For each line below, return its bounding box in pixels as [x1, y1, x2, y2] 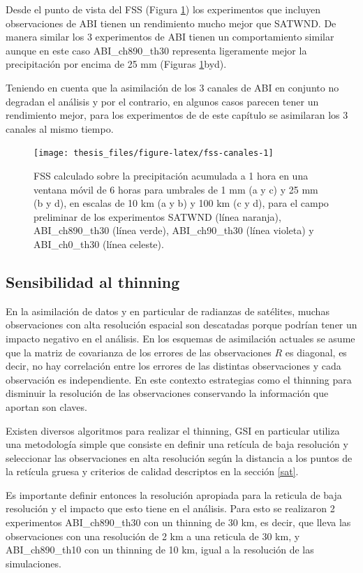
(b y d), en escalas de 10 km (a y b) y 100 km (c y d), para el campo [34, 196, 329, 210]
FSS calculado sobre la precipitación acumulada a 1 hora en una [34, 168, 309, 182]
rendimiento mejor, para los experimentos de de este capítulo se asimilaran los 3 [6, 108, 348, 122]
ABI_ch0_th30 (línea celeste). [34, 236, 164, 251]
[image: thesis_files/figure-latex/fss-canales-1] [34, 148, 274, 159]
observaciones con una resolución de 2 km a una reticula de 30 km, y [6, 528, 300, 543]
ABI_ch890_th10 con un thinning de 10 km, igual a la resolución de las [6, 542, 314, 557]
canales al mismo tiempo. [6, 121, 114, 136]
